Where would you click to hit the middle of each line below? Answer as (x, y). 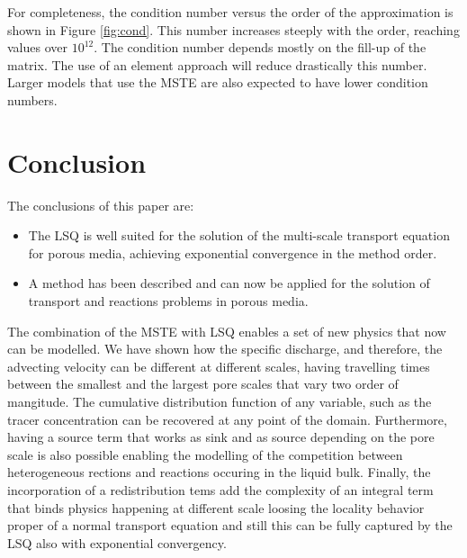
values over (37, 47)
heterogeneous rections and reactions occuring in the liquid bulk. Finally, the (219, 472)
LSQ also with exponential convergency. (117, 542)
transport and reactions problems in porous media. (168, 301)
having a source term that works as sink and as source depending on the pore (221, 437)
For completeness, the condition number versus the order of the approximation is (230, 12)
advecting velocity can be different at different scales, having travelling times (219, 366)
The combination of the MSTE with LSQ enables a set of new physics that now (227, 331)
